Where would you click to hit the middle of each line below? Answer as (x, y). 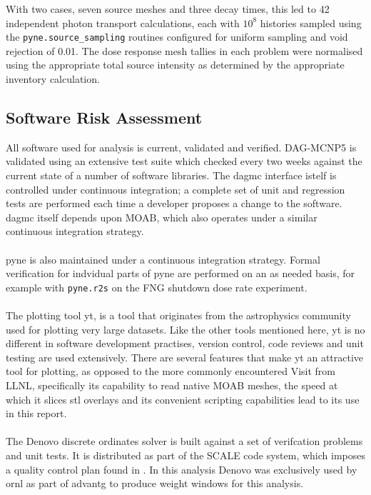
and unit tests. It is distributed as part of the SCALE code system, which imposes (185, 455)
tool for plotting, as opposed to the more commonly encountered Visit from (171, 371)
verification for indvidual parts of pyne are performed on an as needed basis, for (181, 273)
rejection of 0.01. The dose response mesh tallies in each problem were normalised (184, 50)
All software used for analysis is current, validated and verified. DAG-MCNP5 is (181, 147)
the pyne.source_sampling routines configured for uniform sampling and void (177, 37)
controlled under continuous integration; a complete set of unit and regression (176, 189)
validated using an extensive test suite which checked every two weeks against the (184, 161)
